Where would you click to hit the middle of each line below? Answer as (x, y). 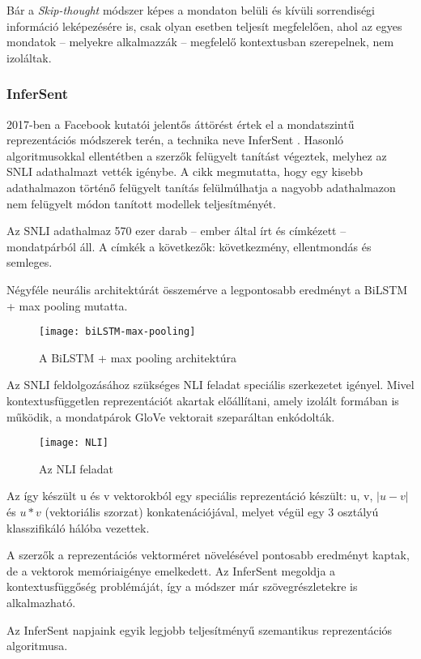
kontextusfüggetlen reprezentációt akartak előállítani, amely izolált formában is (203, 400)
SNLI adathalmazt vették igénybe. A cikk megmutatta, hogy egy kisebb (185, 171)
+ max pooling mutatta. (67, 305)
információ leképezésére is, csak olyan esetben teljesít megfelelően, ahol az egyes (204, 26)
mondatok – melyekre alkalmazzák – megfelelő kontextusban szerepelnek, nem (200, 42)
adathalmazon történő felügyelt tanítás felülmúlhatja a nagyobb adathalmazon (201, 187)
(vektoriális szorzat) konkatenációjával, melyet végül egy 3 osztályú (212, 511)
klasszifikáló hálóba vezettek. (78, 527)
